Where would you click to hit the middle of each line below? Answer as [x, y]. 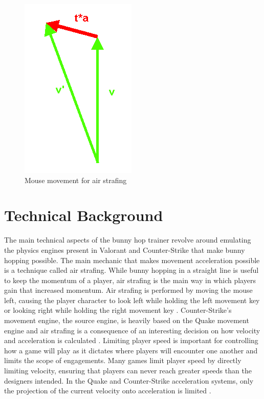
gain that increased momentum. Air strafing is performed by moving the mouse [128, 290]
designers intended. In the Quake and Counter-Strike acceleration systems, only [129, 380]
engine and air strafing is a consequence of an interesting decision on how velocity [132, 330]
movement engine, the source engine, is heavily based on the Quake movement [127, 320]
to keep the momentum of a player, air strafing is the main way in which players [130, 280]
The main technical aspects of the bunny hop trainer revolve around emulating [128, 240]
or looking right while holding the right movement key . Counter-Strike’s [118, 310]
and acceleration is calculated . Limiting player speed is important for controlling [131, 340]
